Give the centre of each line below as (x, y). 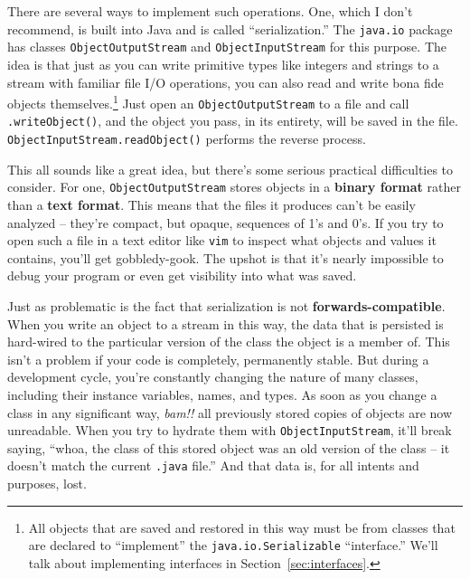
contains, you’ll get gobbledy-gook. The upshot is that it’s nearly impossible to (226, 257)
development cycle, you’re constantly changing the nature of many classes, (213, 377)
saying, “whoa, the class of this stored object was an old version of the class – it (229, 447)
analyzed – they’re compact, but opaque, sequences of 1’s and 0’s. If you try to (226, 222)
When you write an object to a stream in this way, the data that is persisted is (226, 323)
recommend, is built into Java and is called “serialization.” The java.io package (230, 28)
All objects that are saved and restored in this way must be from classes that (242, 527)
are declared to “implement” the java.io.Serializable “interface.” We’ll (233, 545)
